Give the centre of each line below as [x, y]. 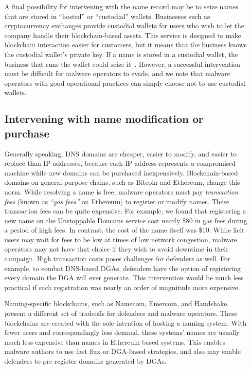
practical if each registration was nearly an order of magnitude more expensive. [122, 287]
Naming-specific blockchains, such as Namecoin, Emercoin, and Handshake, [117, 303]
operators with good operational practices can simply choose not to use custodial [125, 83]
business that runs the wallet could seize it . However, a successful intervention [122, 64]
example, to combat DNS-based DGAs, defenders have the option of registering [123, 268]
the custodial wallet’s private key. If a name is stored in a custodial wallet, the [121, 54]
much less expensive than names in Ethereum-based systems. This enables [115, 341]
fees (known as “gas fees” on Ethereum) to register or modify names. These [117, 201]
